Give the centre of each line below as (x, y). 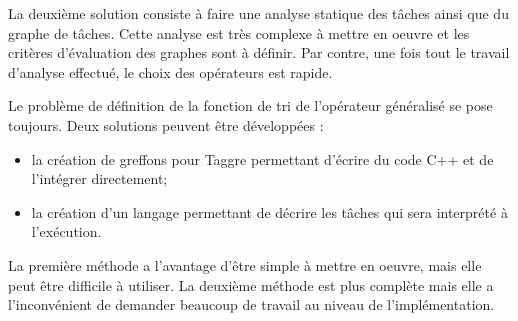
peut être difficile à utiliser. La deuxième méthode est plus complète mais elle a (251, 284)
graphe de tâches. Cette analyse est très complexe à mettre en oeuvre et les (239, 32)
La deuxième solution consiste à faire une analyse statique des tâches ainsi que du (258, 13)
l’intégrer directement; (99, 178)
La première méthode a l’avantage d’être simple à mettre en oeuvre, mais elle (245, 264)
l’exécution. (66, 231)
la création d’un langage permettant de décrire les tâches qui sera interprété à (269, 211)
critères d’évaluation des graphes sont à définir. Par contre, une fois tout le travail (259, 52)
